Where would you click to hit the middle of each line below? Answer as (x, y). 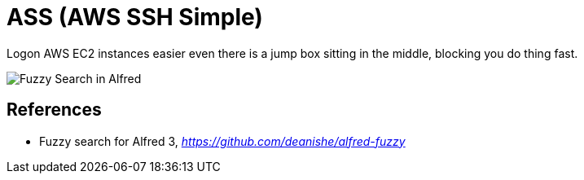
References (54, 110)
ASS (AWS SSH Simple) (135, 17)
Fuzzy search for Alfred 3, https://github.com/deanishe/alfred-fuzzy (222, 141)
